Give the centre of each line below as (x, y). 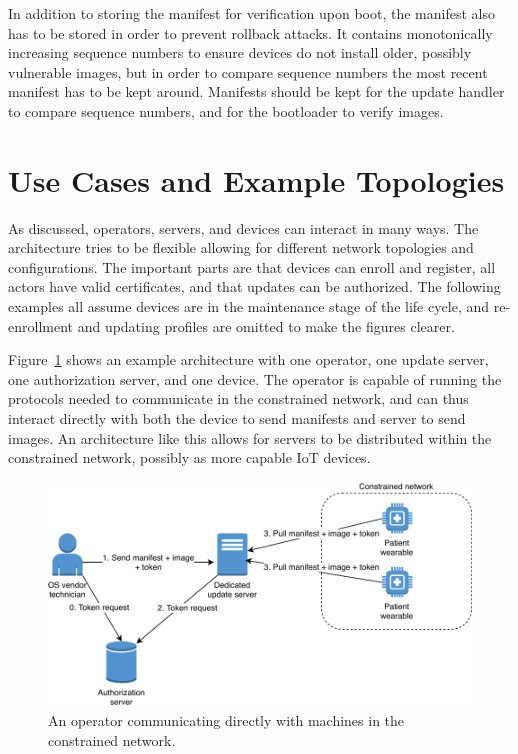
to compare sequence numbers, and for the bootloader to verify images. (226, 110)
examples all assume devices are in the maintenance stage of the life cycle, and (249, 306)
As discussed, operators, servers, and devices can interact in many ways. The (243, 227)
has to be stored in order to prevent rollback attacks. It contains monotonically (250, 32)
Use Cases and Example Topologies (256, 179)
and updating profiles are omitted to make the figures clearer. (266, 325)
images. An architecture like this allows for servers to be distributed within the (250, 437)
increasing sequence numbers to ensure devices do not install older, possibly (240, 52)
